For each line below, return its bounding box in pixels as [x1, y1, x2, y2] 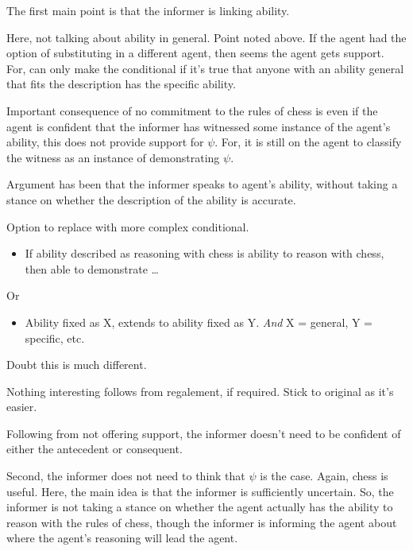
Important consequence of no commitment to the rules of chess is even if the [6, 102, 378, 118]
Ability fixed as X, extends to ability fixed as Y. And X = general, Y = [25, 313, 373, 330]
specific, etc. [25, 329, 85, 346]
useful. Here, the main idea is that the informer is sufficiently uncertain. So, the [6, 483, 394, 499]
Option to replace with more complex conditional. [6, 218, 249, 235]
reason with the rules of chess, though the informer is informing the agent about [6, 514, 397, 530]
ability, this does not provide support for [6, 134, 204, 150]
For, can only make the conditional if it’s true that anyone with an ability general [6, 60, 404, 76]
